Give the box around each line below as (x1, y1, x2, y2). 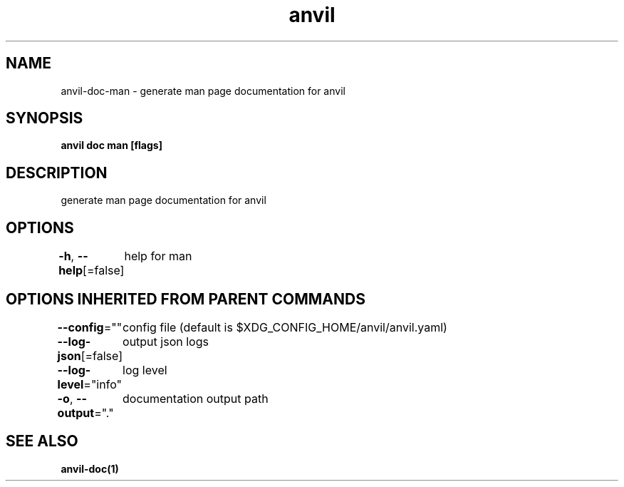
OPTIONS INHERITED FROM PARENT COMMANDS (6, 289, 365, 308)
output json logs (123, 334, 209, 349)
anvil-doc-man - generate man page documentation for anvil (61, 84, 345, 97)
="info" (83, 376, 122, 391)
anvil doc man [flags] (61, 139, 162, 152)
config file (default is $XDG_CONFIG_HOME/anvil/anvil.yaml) (123, 319, 447, 334)
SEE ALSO (6, 432, 78, 451)
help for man (124, 249, 192, 264)
